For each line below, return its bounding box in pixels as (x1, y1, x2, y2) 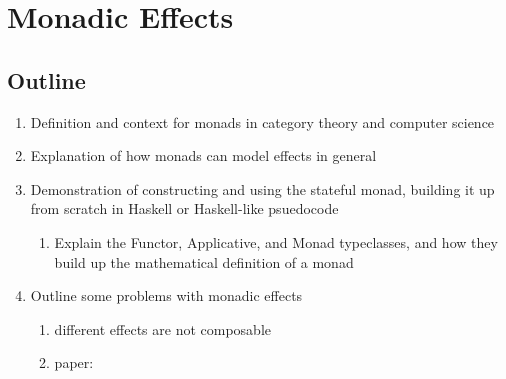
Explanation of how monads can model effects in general (30, 145, 377, 166)
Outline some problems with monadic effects (30, 285, 303, 306)
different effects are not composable (54, 318, 272, 339)
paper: (54, 352, 94, 373)
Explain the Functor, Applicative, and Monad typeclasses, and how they (54, 231, 498, 252)
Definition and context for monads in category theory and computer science (30, 111, 495, 132)
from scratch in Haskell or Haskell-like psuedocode (30, 198, 339, 219)
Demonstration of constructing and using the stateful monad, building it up (30, 178, 495, 199)
